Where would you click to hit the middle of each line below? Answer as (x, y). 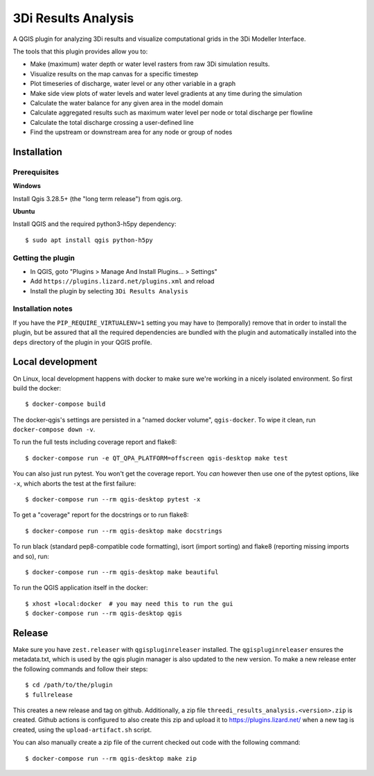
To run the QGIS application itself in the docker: (80, 588)
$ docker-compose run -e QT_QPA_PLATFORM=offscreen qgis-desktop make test (157, 458)
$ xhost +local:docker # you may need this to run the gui (129, 604)
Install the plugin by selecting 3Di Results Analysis (109, 291)
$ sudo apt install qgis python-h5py (89, 240)
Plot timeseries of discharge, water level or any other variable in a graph (133, 84)
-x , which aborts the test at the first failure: (74, 483)
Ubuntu (24, 211)
